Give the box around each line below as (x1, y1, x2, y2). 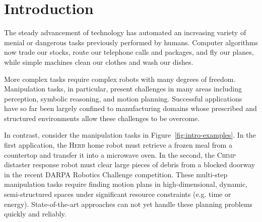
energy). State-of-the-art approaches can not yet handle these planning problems (4, 198, 253, 209)
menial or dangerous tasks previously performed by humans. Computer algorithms (4, 37, 258, 47)
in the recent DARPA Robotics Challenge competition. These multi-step (4, 169, 228, 179)
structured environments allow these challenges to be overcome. (4, 113, 200, 123)
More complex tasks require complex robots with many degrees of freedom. (4, 73, 236, 84)
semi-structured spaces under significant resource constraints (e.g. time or (4, 189, 231, 199)
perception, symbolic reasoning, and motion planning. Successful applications (4, 93, 242, 103)
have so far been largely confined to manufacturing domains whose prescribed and (4, 103, 257, 114)
